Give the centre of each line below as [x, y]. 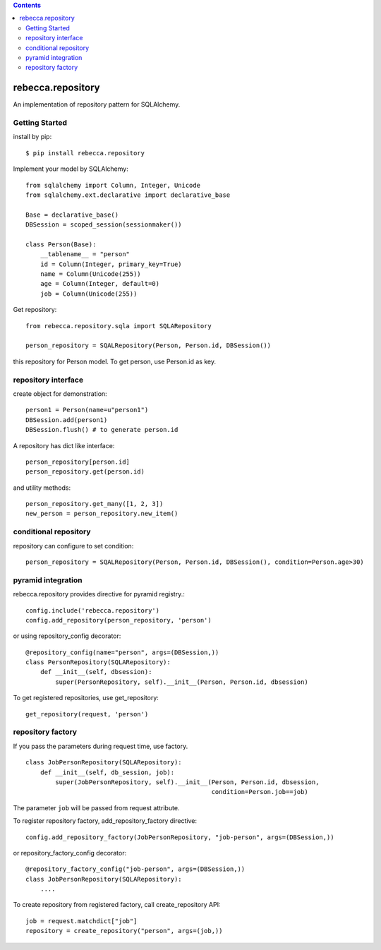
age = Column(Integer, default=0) [100, 284]
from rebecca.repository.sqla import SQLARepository [119, 326]
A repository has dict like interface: [64, 445]
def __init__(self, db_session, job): [107, 772]
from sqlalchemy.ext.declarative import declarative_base [128, 195]
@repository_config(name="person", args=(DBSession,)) [122, 652]
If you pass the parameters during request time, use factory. [101, 746]
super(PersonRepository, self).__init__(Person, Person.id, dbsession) [182, 682]
